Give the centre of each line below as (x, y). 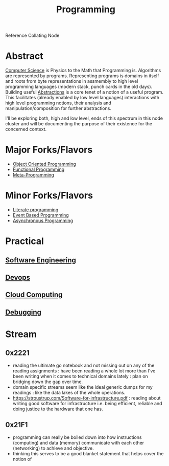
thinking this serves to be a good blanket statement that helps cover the (88, 453)
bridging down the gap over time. (48, 382)
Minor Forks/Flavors (49, 196)
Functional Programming (39, 169)
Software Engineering (41, 260)
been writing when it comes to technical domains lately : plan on (80, 376)
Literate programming (35, 210)
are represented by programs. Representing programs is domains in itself (82, 76)
